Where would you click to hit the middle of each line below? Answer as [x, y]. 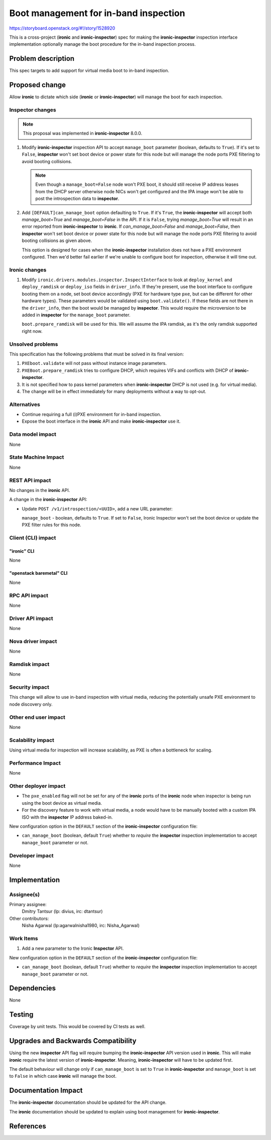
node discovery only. [31, 704]
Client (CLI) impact [33, 538]
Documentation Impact [46, 1091]
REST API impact [30, 480]
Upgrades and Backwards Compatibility [73, 1041]
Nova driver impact [33, 641]
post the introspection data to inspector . [77, 199]
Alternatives [25, 404]
